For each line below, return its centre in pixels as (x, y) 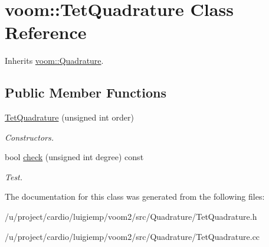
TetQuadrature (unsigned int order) (69, 117)
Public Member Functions (86, 92)
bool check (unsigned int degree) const (74, 157)
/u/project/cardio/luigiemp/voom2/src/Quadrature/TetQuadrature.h (131, 217)
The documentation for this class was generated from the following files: (135, 196)
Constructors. (29, 137)
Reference (46, 32)
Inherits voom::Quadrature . (54, 61)
